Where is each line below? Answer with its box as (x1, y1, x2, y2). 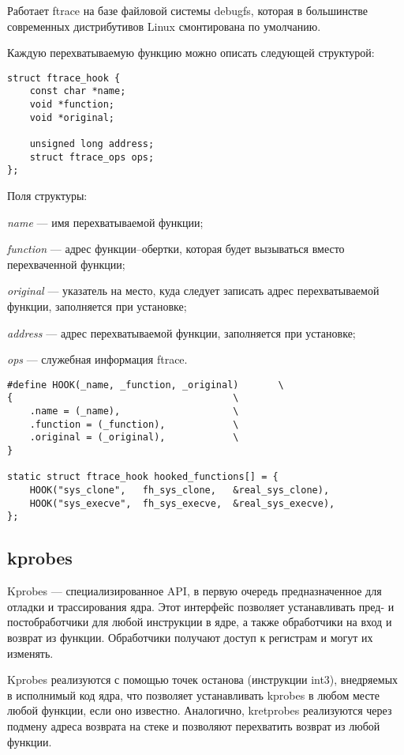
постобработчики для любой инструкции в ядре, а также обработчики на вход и (7, 613, 392, 630)
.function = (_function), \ (29, 418, 239, 430)
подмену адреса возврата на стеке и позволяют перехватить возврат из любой (7, 717, 380, 734)
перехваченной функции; (7, 255, 125, 272)
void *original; (29, 111, 115, 123)
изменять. (7, 644, 54, 661)
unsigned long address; (29, 138, 155, 150)
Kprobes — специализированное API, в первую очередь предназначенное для (7, 583, 382, 599)
